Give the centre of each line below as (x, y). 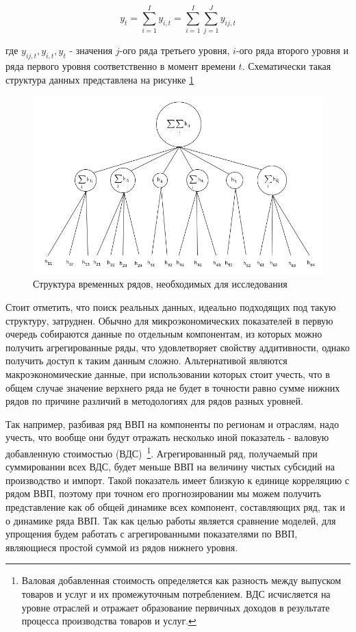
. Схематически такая (287, 65)
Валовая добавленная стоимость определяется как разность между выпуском (181, 580)
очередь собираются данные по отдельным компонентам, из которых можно (164, 334)
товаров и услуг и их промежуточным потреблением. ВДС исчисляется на (176, 593)
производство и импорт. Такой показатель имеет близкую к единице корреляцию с (178, 480)
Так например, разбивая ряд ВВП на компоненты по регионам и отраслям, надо (172, 424)
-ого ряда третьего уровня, (175, 50)
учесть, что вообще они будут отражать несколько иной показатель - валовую (167, 437)
